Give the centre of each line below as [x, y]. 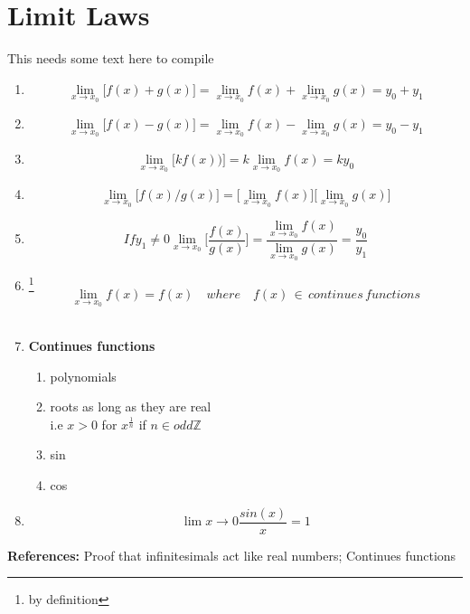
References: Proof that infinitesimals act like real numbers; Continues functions [232, 555]
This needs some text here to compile [111, 58]
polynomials [83, 376]
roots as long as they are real [131, 406]
